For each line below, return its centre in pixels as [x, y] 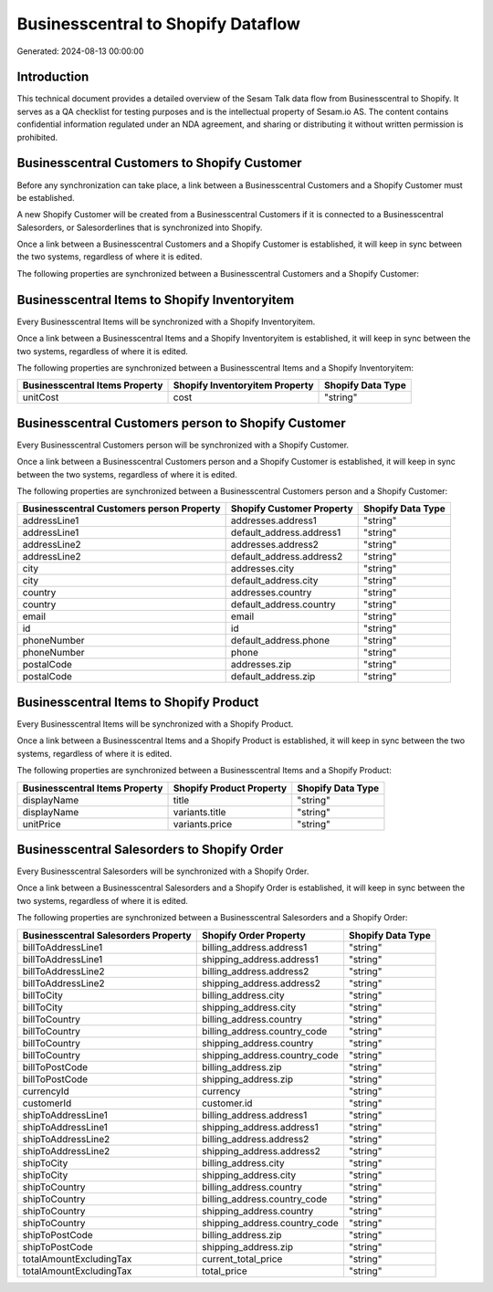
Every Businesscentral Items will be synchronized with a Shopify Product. [155, 724]
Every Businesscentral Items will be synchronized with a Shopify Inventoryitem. [166, 321]
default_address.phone [280, 641]
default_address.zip [273, 677]
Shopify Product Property [230, 788]
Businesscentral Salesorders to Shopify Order [150, 849]
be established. [46, 197]
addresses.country [271, 593]
